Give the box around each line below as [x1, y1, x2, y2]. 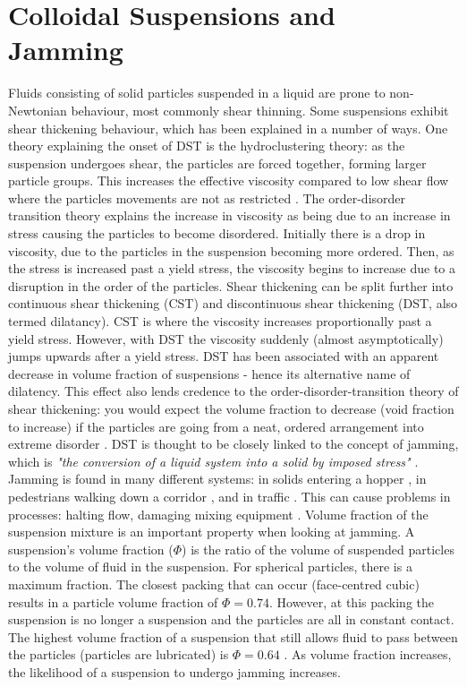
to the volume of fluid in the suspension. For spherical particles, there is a [8, 557, 412, 576]
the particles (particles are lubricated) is [8, 645, 229, 664]
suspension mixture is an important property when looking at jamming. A [8, 522, 415, 541]
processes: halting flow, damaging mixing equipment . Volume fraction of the [8, 504, 429, 523]
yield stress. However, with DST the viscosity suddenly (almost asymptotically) [8, 329, 444, 348]
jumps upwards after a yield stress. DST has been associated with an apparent [8, 347, 439, 365]
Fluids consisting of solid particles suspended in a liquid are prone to [8, 83, 386, 102]
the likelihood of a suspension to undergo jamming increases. [8, 662, 341, 681]
